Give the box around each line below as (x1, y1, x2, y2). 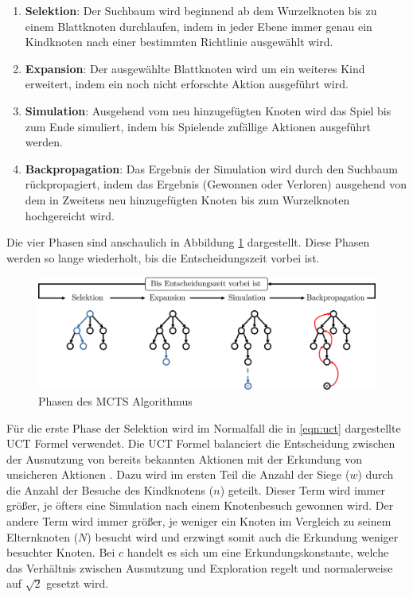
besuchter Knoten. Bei (6, 544, 115, 561)
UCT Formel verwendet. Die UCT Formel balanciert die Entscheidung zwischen (6, 435, 395, 452)
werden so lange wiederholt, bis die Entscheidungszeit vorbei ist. (6, 249, 320, 266)
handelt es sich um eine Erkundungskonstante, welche (127, 544, 389, 561)
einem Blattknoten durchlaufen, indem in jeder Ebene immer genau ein (25, 17, 372, 34)
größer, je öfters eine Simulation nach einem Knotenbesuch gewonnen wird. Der (6, 497, 394, 514)
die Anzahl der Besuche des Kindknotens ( (6, 481, 214, 498)
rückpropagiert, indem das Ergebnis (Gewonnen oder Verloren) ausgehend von (25, 176, 407, 192)
